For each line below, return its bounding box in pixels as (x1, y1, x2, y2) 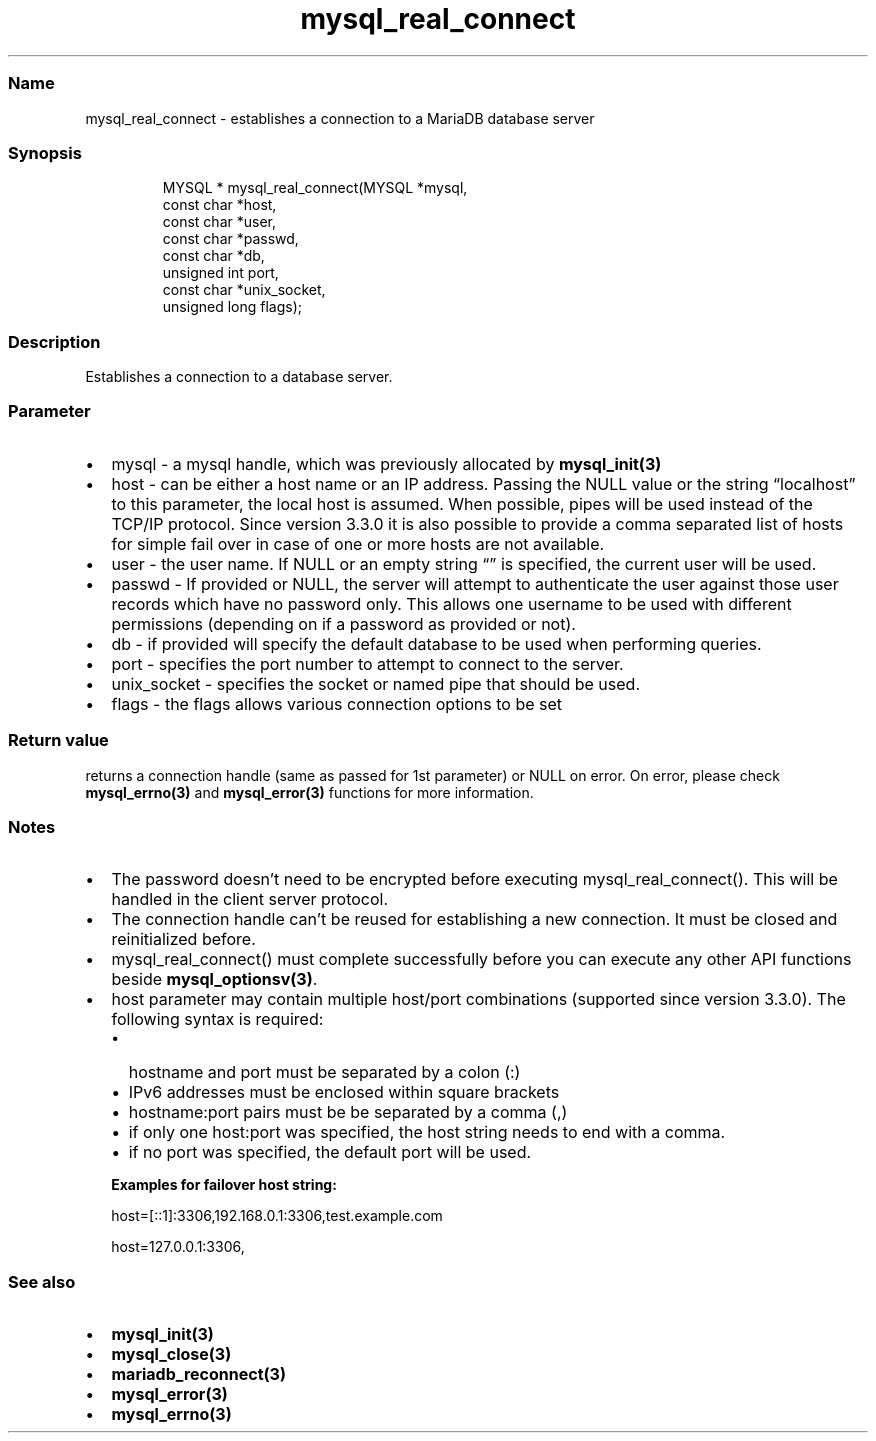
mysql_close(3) (111, 1344, 232, 1364)
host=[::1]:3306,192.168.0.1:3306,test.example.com (111, 1207, 443, 1225)
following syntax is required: (111, 1009, 324, 1030)
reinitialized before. (111, 929, 256, 950)
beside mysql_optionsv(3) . (111, 969, 318, 990)
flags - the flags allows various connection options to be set (111, 693, 563, 714)
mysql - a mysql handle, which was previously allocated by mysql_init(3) (111, 453, 662, 474)
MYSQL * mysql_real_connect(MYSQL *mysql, (162, 179, 468, 197)
